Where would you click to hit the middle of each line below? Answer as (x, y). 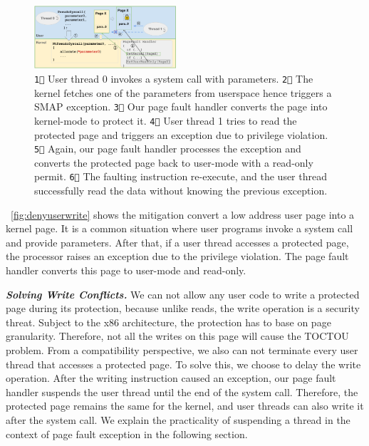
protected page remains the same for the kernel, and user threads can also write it (185, 406)
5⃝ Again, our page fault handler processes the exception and (168, 149)
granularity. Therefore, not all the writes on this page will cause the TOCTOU (177, 336)
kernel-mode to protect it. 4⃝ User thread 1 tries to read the (166, 120)
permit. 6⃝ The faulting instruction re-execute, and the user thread (181, 176)
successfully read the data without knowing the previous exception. (181, 190)
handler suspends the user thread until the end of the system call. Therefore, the (182, 391)
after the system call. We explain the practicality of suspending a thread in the (178, 419)
